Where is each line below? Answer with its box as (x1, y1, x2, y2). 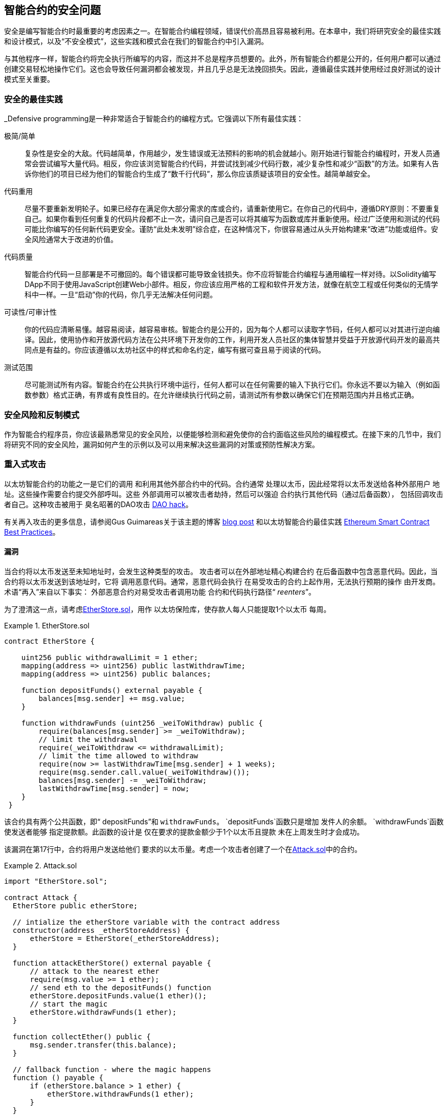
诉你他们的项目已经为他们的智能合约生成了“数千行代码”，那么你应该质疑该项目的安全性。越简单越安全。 (25, 169, 375, 179)
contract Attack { (4, 893, 78, 902)
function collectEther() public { (12, 1032, 151, 1041)
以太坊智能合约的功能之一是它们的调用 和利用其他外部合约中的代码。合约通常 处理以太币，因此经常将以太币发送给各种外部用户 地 (4, 479, 440, 488)
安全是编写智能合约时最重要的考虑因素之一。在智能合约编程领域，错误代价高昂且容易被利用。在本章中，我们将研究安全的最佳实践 (4, 27, 441, 36)
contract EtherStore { (4, 637, 95, 645)
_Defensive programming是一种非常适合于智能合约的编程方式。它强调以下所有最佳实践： (4, 114, 304, 123)
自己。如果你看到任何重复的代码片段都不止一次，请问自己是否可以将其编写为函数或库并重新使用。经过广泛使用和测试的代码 (25, 214, 440, 224)
